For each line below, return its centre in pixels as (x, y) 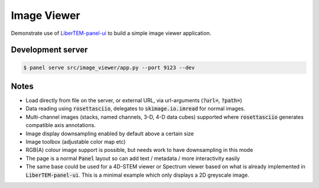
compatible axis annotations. (61, 125)
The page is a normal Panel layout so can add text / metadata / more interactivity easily (133, 158)
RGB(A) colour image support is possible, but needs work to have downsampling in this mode (139, 150)
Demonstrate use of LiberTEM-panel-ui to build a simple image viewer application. (111, 33)
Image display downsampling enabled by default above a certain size (110, 134)
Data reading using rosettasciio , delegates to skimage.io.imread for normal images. (135, 109)
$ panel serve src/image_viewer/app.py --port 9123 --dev (109, 67)
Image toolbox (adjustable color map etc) (76, 142)
